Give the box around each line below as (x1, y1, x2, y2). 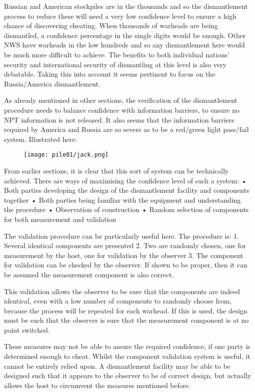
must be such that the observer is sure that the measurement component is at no (4, 315, 249, 325)
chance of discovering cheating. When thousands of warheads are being (4, 20, 218, 31)
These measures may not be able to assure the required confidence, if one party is (4, 341, 251, 351)
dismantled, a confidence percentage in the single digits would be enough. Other (4, 30, 246, 40)
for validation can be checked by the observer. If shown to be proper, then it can (4, 260, 248, 270)
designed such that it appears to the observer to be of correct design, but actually (4, 370, 252, 381)
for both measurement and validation (4, 214, 116, 224)
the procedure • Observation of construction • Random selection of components (4, 204, 249, 215)
